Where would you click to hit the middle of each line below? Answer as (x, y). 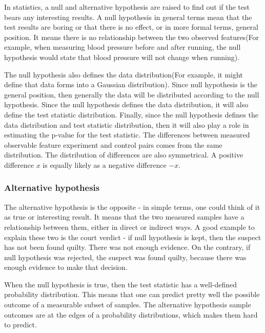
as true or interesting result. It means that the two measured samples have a (124, 217)
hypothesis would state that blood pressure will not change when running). (122, 57)
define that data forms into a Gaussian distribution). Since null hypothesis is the (131, 84)
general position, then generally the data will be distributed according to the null (132, 94)
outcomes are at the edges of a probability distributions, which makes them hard (131, 314)
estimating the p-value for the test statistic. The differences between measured (127, 135)
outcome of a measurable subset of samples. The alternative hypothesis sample (128, 305)
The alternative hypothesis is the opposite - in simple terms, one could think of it (132, 207)
